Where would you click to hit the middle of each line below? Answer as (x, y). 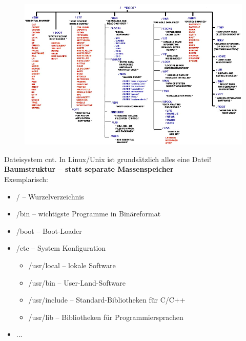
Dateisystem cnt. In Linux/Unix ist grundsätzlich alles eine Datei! (108, 159)
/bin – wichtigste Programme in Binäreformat (88, 214)
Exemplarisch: (26, 179)
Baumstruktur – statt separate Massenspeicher (89, 169)
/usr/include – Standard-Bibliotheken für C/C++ (107, 300)
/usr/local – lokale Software (72, 265)
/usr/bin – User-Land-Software (77, 282)
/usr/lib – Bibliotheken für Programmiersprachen (106, 317)
